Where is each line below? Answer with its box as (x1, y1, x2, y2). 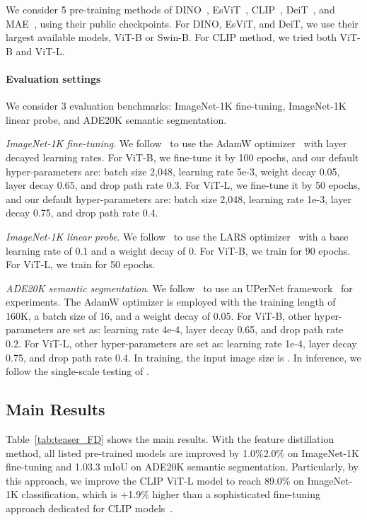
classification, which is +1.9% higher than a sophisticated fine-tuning (21, 487, 320, 502)
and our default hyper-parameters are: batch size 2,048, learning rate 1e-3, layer (6, 191, 351, 206)
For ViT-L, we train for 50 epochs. (6, 257, 156, 272)
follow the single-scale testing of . (6, 364, 149, 379)
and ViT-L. (16, 43, 65, 58)
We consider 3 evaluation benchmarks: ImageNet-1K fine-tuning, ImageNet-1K (6, 98, 346, 113)
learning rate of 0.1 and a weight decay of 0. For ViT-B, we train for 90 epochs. (6, 243, 351, 258)
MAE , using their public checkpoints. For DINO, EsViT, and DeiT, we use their (6, 16, 359, 30)
